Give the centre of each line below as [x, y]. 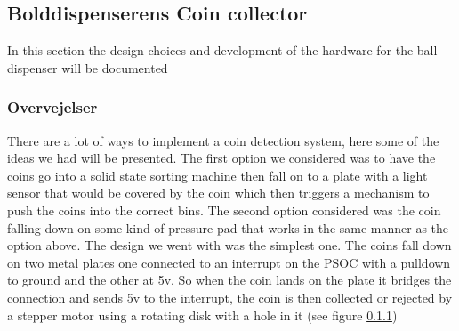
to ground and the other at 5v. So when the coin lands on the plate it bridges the [229, 280]
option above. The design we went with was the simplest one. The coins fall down [229, 245]
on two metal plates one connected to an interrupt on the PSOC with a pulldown [229, 262]
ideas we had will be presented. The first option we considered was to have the [221, 158]
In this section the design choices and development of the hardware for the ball [222, 50]
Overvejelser [52, 107]
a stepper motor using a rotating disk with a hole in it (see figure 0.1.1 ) [202, 315]
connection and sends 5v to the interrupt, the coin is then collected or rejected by [230, 297]
